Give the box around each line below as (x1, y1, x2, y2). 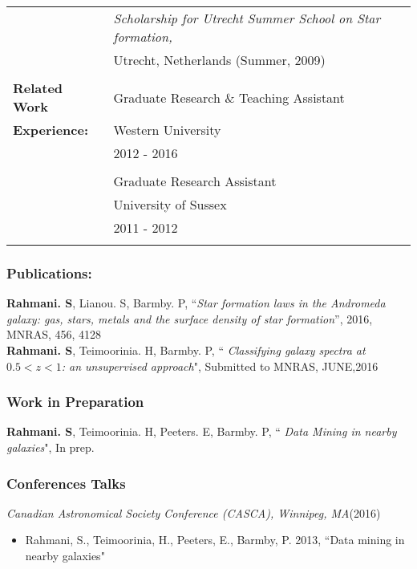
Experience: (13, 120, 89, 139)
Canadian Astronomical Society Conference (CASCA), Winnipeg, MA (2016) (6, 504, 381, 521)
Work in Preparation (6, 392, 144, 412)
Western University (113, 120, 221, 139)
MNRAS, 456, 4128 (6, 326, 102, 343)
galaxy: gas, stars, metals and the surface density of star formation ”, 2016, (6, 310, 373, 327)
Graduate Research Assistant (113, 172, 277, 190)
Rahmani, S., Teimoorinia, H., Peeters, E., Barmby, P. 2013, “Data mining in (25, 531, 405, 548)
